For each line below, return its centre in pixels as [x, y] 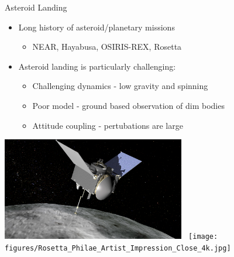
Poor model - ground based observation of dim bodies [128, 105]
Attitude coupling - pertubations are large [108, 125]
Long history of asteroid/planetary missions [97, 27]
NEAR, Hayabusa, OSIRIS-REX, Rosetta [107, 47]
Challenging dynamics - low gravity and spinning [120, 86]
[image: [203, 236]
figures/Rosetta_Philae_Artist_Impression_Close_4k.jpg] [118, 248]
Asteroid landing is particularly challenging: [97, 66]
